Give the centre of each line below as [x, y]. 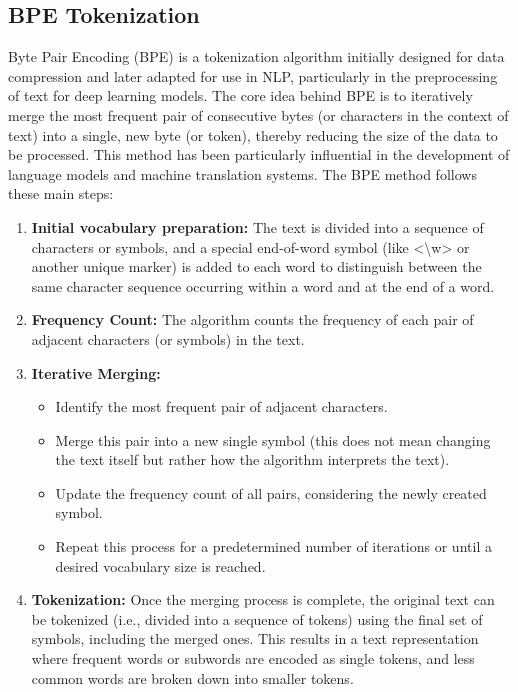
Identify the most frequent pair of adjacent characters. [221, 406]
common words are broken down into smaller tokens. [192, 677]
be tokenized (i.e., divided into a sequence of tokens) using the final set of [257, 618]
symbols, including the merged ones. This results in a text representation [255, 638]
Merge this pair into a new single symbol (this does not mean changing [273, 439]
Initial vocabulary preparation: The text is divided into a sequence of [257, 226]
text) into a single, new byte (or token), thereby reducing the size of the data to [253, 134]
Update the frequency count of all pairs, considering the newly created [271, 492]
